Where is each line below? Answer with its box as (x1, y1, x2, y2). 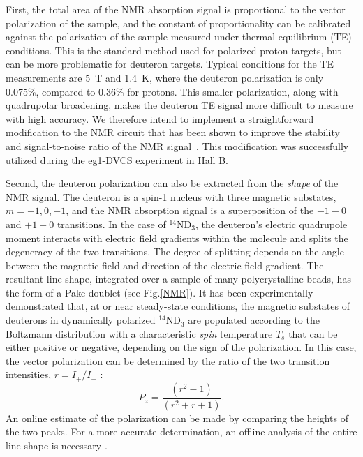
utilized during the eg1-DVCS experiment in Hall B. (6, 152, 228, 167)
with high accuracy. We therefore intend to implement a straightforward (6, 111, 314, 126)
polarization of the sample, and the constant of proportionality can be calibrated (6, 15, 351, 30)
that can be (288, 326, 338, 340)
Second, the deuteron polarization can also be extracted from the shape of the (6, 176, 339, 190)
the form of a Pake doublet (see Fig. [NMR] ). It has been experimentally (6, 285, 313, 299)
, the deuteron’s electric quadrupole (195, 216, 348, 231)
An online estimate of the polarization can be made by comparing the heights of (6, 410, 349, 425)
